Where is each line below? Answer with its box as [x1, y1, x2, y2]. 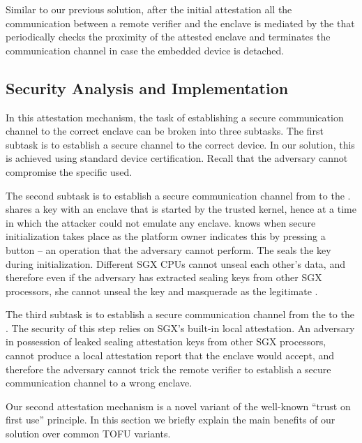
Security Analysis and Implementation [6, 77, 289, 98]
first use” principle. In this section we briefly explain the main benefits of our [6, 412, 335, 427]
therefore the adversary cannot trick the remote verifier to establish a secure [6, 361, 331, 376]
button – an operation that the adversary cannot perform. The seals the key [6, 242, 331, 257]
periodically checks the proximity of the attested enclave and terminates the [6, 29, 331, 44]
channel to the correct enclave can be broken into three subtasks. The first [6, 123, 324, 138]
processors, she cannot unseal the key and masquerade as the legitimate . [6, 283, 318, 298]
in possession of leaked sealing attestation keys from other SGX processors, [6, 334, 326, 349]
